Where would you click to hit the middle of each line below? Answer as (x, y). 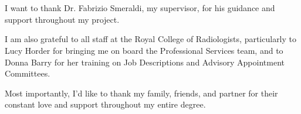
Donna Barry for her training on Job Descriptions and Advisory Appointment (145, 62)
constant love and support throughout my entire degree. (105, 104)
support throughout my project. (62, 19)
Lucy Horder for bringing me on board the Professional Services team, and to (144, 50)
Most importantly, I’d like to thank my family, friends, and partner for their (141, 93)
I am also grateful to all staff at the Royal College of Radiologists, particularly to (151, 39)
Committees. (28, 73)
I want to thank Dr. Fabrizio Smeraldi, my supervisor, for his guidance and (140, 8)
